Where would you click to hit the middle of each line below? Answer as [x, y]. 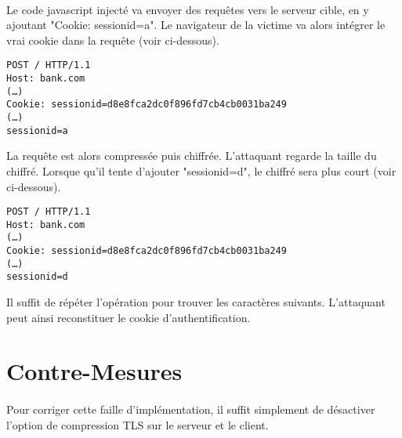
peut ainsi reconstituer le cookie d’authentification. [129, 317]
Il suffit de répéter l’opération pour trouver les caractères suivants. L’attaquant [196, 302]
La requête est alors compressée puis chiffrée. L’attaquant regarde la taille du [192, 156]
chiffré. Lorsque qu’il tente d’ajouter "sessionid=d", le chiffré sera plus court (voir [201, 170]
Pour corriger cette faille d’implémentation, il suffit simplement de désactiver [191, 409]
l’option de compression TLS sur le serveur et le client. [138, 424]
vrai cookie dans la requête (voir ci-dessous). [113, 40]
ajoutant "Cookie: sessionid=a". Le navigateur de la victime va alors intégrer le [196, 25]
